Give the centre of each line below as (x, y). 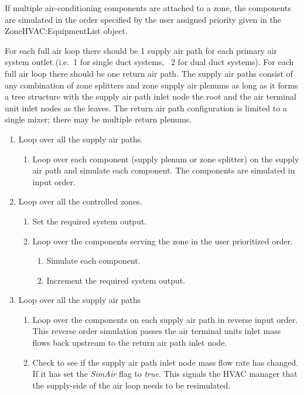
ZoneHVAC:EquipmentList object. (66, 31)
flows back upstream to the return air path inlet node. (130, 343)
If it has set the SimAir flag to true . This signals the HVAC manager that (165, 374)
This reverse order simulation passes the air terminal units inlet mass (157, 331)
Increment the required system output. (116, 280)
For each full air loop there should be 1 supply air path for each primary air (141, 50)
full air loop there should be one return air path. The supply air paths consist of (149, 73)
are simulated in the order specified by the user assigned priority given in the (143, 19)
